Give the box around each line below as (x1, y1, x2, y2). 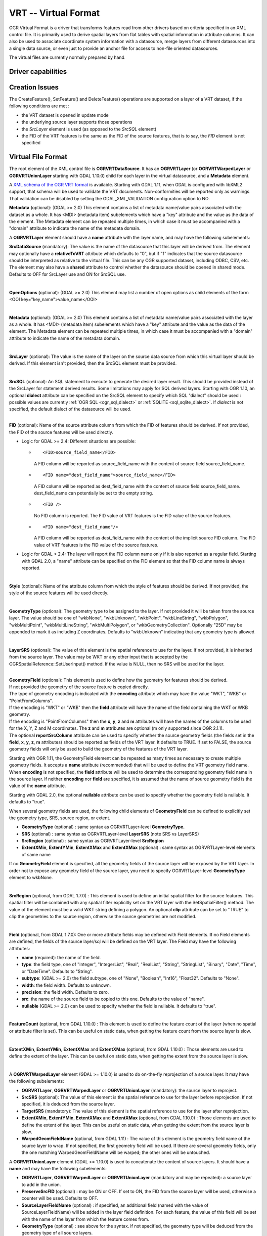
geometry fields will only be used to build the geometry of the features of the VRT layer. (9, 746, 188, 752)
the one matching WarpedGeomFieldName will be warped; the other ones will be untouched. (21, 1149, 210, 1155)
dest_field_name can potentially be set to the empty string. (34, 490, 153, 496)
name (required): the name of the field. (21, 954, 101, 960)
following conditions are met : (9, 103, 70, 109)
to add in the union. (21, 1182, 61, 1188)
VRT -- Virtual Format (9, 7, 100, 18)
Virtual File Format (9, 153, 68, 161)
